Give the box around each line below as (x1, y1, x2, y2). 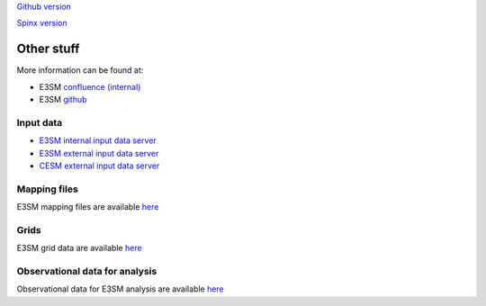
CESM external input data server (39, 160, 160, 171)
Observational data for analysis (16, 265, 157, 278)
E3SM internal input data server (39, 135, 157, 146)
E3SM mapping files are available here (16, 202, 159, 212)
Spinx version (16, 18, 67, 29)
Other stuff (16, 41, 80, 57)
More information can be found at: (16, 65, 144, 76)
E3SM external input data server (39, 148, 159, 158)
